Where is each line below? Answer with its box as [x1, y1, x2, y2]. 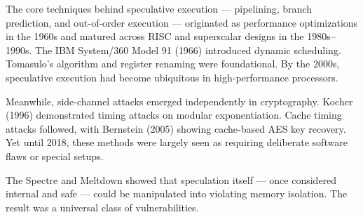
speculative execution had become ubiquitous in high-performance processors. [6, 70, 338, 84]
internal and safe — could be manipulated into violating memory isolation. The [6, 186, 348, 201]
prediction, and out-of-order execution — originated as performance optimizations [6, 15, 358, 29]
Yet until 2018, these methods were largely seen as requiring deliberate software [6, 135, 348, 150]
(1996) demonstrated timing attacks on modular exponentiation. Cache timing [6, 107, 342, 122]
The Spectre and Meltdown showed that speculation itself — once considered [6, 172, 337, 187]
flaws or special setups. [6, 148, 104, 163]
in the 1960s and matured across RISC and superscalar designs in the [6, 29, 304, 44]
